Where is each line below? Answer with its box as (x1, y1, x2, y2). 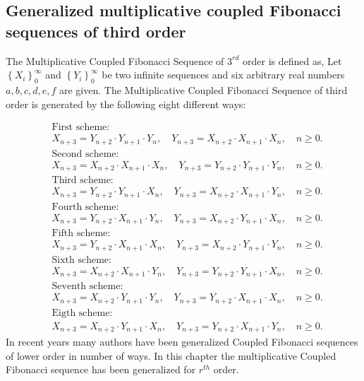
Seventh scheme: (51, 281, 123, 292)
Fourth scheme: (51, 201, 119, 212)
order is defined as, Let (243, 53, 342, 68)
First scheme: (51, 122, 110, 133)
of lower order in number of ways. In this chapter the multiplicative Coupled (6, 348, 336, 363)
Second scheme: (51, 148, 119, 159)
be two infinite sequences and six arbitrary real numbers (102, 67, 345, 82)
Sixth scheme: (51, 254, 111, 265)
